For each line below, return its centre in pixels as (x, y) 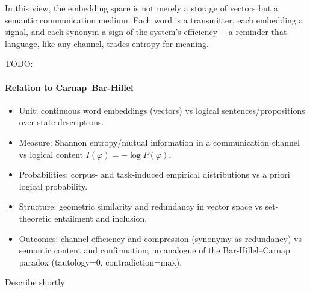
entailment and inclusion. (101, 218)
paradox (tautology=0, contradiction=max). (101, 262)
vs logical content (51, 154)
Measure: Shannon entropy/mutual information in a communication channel (159, 142)
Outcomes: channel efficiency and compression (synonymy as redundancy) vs (160, 238)
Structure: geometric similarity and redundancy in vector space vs (141, 206)
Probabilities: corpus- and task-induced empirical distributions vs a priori (154, 174)
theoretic (35, 218)
